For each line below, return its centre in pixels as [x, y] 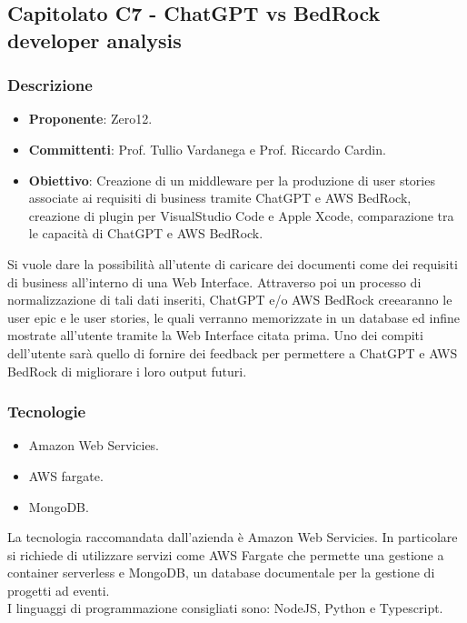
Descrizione [50, 85]
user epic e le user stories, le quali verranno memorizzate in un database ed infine [233, 317]
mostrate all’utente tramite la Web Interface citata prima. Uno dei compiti [215, 335]
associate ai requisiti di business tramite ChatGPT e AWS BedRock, [220, 198]
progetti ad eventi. [59, 590]
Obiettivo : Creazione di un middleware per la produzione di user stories [232, 180]
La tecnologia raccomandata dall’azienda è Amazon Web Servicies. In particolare [233, 537]
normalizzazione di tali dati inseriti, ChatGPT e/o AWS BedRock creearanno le [230, 300]
